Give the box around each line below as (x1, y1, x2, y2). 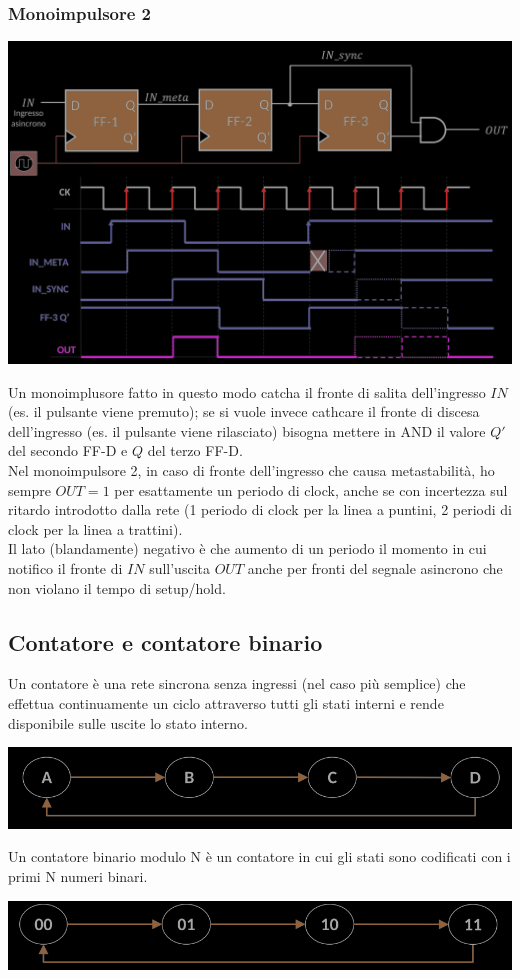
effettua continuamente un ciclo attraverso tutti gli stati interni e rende (8, 693, 444, 714)
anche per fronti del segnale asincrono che (247, 558, 503, 579)
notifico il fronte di (8, 558, 123, 579)
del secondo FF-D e (8, 440, 128, 461)
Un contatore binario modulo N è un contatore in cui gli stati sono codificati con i (8, 846, 511, 867)
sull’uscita (149, 558, 210, 579)
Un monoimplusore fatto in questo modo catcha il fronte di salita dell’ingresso (8, 381, 486, 402)
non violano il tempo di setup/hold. (8, 577, 226, 598)
